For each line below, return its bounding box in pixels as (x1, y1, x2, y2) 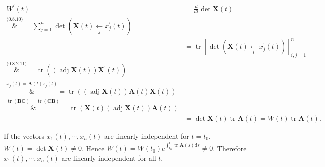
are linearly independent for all (61, 152, 156, 163)
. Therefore (213, 143, 247, 153)
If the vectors (4, 130, 44, 141)
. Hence (81, 143, 105, 153)
